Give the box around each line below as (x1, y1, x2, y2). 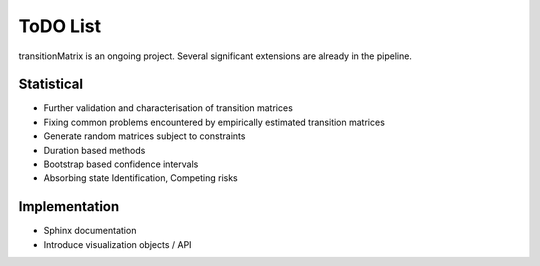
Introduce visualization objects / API (43, 238, 192, 250)
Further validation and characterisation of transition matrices (43, 102, 294, 114)
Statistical (18, 76, 84, 93)
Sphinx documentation (43, 225, 137, 237)
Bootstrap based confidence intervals (43, 158, 199, 170)
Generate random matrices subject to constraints (43, 130, 246, 142)
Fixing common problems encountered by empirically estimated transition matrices (43, 116, 385, 128)
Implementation (18, 198, 120, 215)
